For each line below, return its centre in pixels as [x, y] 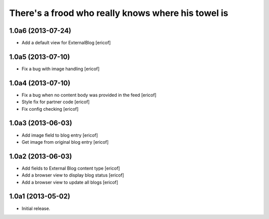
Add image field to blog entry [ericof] [60, 135]
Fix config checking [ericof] [50, 109]
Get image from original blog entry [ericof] [65, 142]
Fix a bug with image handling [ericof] [61, 69]
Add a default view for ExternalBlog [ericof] [66, 43]
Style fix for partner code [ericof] [56, 102]
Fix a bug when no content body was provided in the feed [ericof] [89, 95]
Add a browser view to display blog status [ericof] [73, 175]
